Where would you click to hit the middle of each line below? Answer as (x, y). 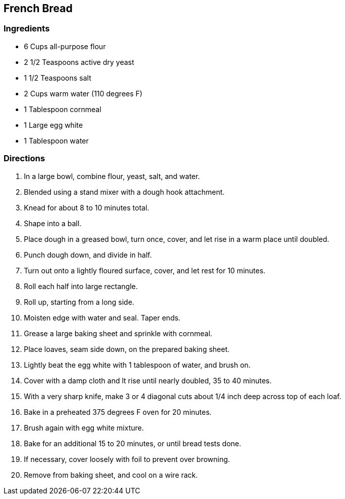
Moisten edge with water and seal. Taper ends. (102, 317)
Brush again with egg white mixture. (84, 427)
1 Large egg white (54, 125)
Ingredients (27, 29)
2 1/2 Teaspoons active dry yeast (79, 62)
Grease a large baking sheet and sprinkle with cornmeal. (118, 333)
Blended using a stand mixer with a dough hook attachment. (124, 192)
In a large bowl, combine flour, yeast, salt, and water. (112, 176)
